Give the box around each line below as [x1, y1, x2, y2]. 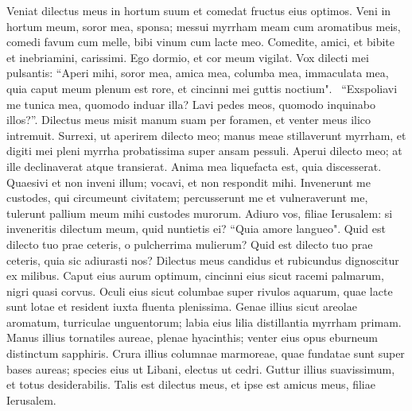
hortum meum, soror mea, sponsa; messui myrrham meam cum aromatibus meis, [6, 17, 401, 34]
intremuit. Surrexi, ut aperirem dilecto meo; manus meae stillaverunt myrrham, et [6, 126, 406, 143]
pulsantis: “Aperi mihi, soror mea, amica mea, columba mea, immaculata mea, [6, 64, 389, 81]
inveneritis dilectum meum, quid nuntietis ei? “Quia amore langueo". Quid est [6, 220, 386, 237]
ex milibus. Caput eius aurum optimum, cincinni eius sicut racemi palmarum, [6, 267, 384, 284]
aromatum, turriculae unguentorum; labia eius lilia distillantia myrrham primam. [6, 313, 402, 330]
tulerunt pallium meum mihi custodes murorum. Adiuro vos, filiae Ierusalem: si [6, 204, 393, 221]
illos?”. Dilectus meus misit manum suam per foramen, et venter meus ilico [6, 111, 371, 128]
